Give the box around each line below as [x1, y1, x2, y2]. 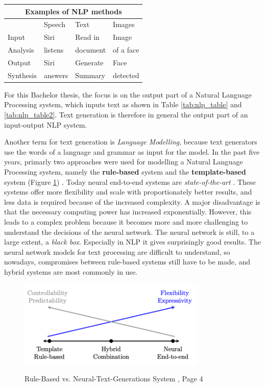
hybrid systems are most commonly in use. [4, 266, 137, 277]
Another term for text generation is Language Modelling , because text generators [4, 136, 257, 147]
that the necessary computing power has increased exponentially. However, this [4, 206, 252, 217]
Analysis [8, 44, 34, 55]
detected [113, 69, 139, 80]
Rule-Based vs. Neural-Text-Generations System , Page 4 [25, 373, 203, 384]
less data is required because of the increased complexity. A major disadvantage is [4, 196, 260, 207]
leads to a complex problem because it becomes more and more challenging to [4, 216, 248, 227]
